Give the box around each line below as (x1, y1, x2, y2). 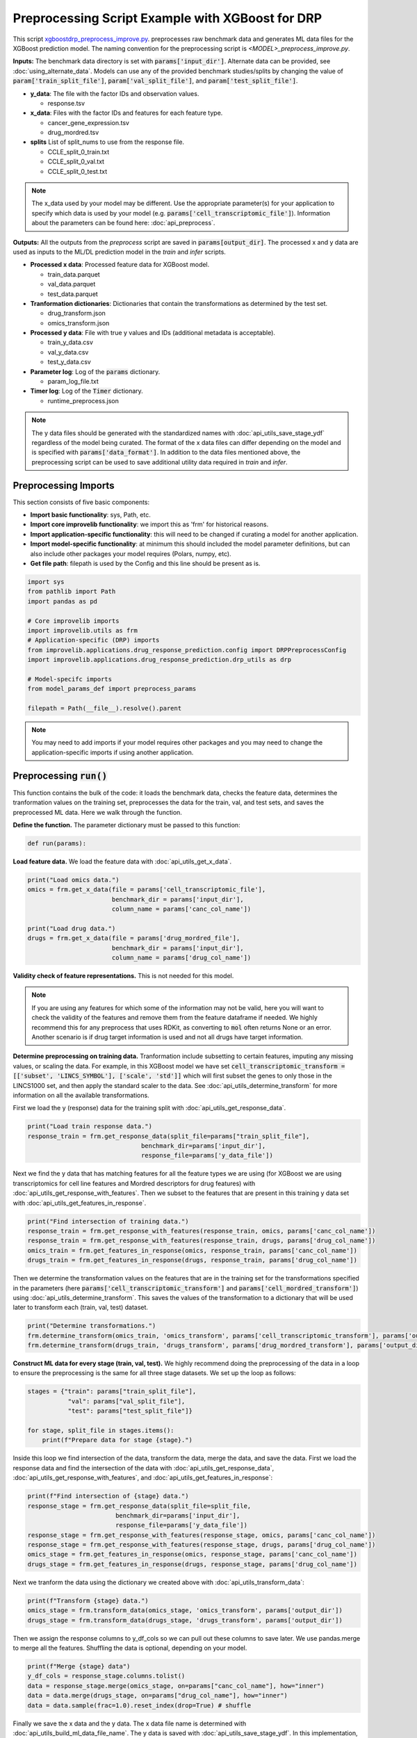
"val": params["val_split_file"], (67, 1397, 186, 1405)
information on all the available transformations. (13, 1091, 149, 1099)
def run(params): (27, 839, 87, 847)
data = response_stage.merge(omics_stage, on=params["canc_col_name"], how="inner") (27, 1682, 325, 1689)
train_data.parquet (47, 270, 100, 278)
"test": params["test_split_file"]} (67, 1407, 193, 1415)
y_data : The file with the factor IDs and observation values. (30, 89, 199, 97)
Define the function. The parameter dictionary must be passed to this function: (13, 820, 240, 829)
